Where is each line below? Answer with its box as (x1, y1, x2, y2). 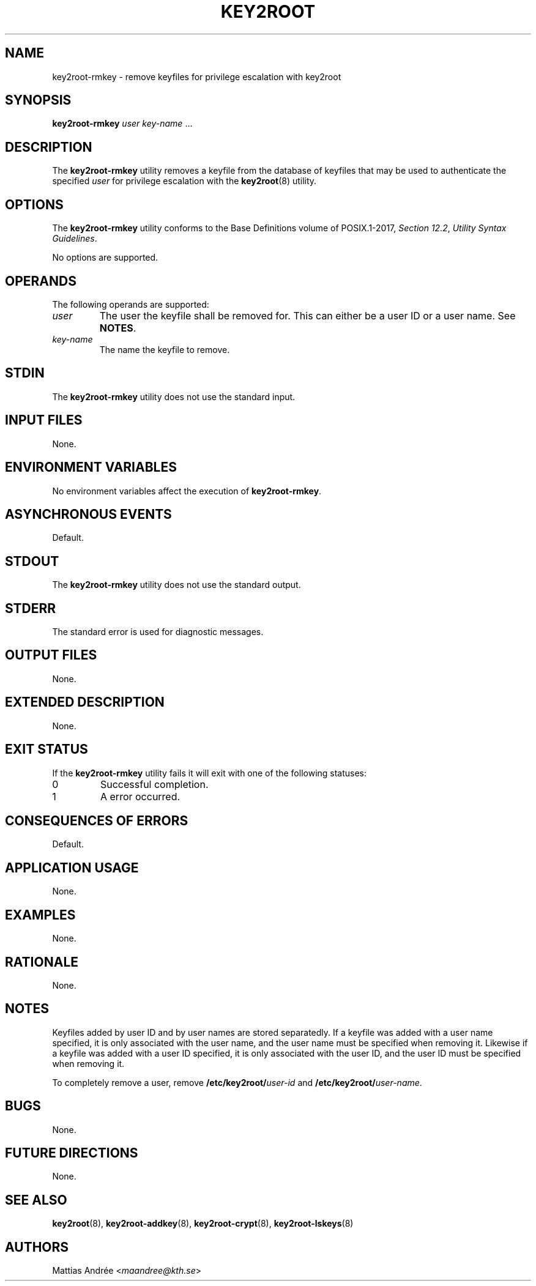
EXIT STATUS (5, 741, 88, 757)
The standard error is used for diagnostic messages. (52, 626, 264, 637)
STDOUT (5, 553, 59, 569)
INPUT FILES (5, 412, 83, 428)
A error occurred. (100, 790, 181, 803)
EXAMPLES (5, 907, 76, 923)
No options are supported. (52, 252, 158, 263)
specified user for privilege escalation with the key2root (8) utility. (52, 176, 317, 187)
